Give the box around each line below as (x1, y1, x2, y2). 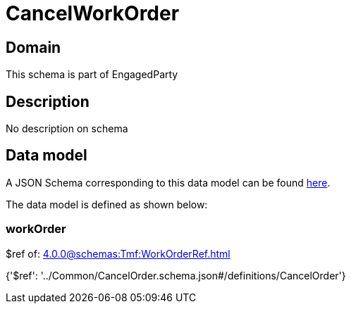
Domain (6, 38, 61, 56)
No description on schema (6, 122, 128, 135)
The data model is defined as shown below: (6, 198, 208, 210)
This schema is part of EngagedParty (6, 68, 178, 81)
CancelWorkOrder (6, 1, 180, 25)
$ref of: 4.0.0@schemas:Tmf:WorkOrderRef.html (6, 247, 230, 260)
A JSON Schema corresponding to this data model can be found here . (6, 176, 331, 189)
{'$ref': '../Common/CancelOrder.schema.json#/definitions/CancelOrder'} (6, 269, 346, 282)
